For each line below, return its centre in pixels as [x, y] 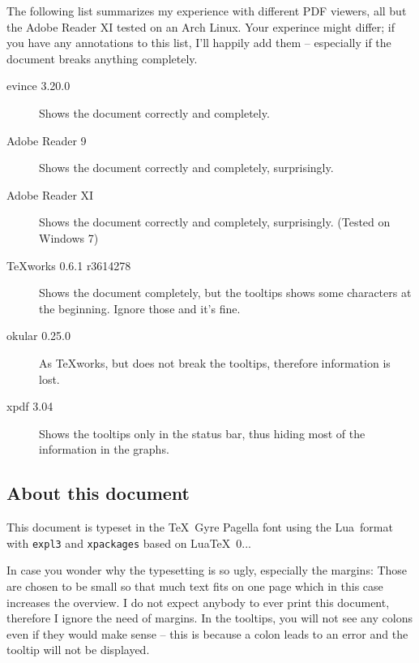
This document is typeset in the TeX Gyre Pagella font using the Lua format [200, 527]
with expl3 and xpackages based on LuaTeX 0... [129, 542]
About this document [98, 493]
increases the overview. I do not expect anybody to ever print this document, [198, 602]
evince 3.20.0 [38, 86]
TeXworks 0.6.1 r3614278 [69, 265]
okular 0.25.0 [39, 336]
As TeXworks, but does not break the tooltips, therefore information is [215, 362]
